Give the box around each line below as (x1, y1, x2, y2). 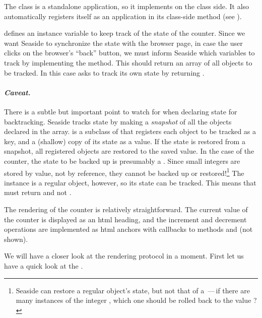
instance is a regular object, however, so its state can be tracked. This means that (4, 177, 256, 187)
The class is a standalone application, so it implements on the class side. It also (4, 1, 249, 11)
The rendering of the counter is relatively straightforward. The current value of (4, 204, 248, 214)
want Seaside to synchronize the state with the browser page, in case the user (4, 37, 243, 48)
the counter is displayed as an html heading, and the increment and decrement (4, 214, 247, 224)
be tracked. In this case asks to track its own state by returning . (4, 67, 205, 78)
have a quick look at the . (4, 260, 83, 271)
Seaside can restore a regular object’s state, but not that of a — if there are (16, 285, 250, 295)
